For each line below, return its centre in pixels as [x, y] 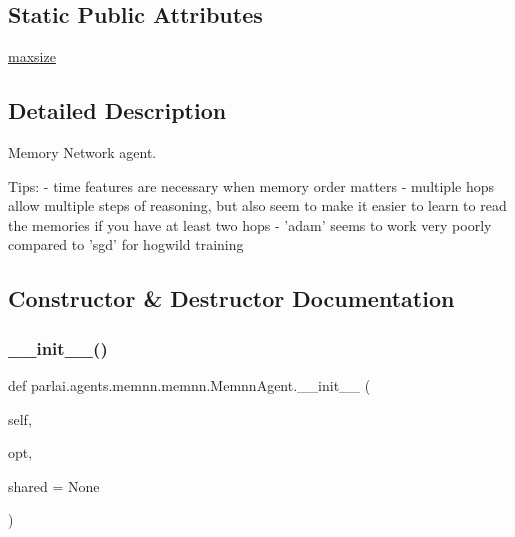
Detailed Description [117, 110]
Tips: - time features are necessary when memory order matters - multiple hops [251, 185]
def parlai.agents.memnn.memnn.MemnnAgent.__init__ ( [189, 384]
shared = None [54, 485]
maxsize [32, 56]
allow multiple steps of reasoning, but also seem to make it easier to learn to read [257, 205]
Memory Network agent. [82, 152]
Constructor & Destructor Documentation [231, 298]
